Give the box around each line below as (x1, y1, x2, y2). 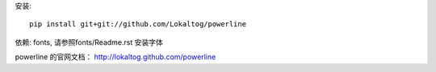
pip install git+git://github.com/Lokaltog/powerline (29, 20, 246, 29)
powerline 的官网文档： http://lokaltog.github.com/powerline (15, 52, 216, 62)
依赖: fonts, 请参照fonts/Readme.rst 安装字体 (15, 37, 163, 47)
